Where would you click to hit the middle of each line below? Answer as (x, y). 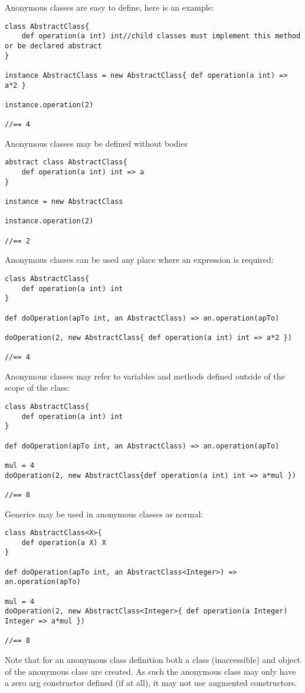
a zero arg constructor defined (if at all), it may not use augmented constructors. (151, 683)
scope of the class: (37, 387)
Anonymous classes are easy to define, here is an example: (109, 7)
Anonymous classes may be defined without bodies (96, 143)
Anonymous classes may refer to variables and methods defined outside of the (145, 376)
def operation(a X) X (64, 542)
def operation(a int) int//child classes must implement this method (161, 36)
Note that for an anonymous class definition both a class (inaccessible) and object (153, 660)
